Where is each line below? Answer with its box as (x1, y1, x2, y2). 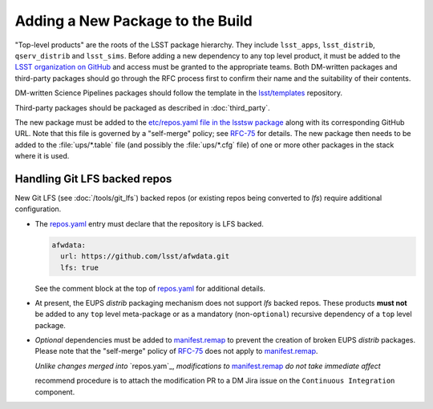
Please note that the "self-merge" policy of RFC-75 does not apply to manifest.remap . (34, 347, 318, 356)
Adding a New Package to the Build (14, 12, 253, 30)
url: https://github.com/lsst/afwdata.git (60, 252, 230, 261)
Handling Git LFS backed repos (14, 172, 172, 186)
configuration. (14, 204, 62, 214)
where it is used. (14, 151, 70, 161)
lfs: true (60, 263, 99, 272)
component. (34, 387, 75, 396)
